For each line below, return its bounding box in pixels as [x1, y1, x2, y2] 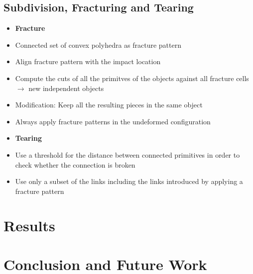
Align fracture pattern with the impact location [15, 56, 161, 67]
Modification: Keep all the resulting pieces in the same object [15, 99, 203, 110]
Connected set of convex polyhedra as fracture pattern [15, 39, 181, 50]
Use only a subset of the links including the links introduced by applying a [15, 176, 243, 186]
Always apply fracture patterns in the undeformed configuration [15, 116, 211, 126]
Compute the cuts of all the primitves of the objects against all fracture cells [15, 73, 249, 83]
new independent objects [28, 83, 104, 93]
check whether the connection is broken [15, 159, 135, 170]
